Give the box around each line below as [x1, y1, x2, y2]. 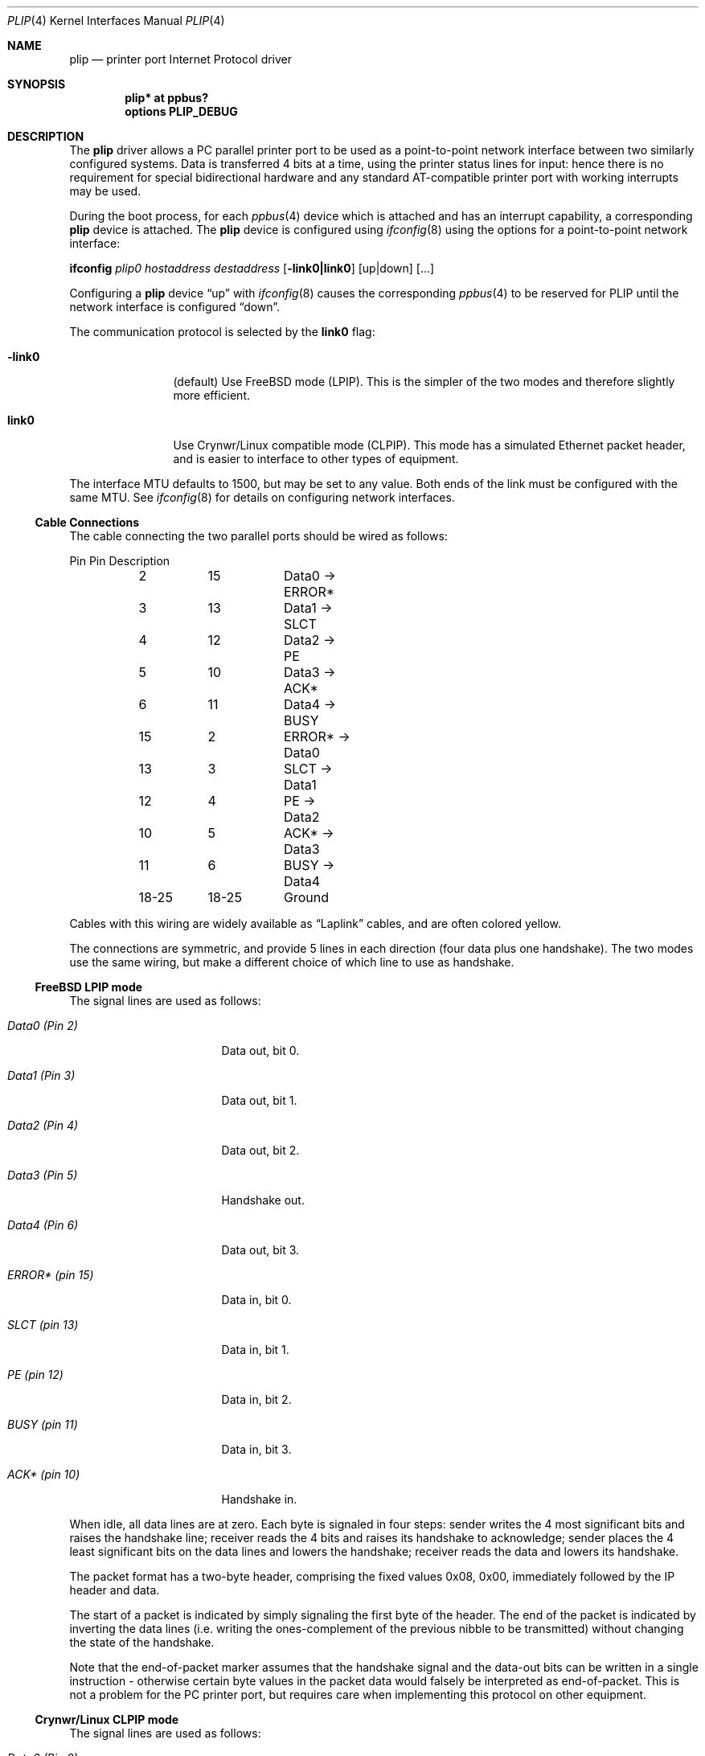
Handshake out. [221, 1193, 305, 1207]
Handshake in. [221, 1492, 297, 1506]
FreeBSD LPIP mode [35, 980, 143, 994]
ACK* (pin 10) [7, 1467, 80, 1481]
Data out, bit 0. [221, 1044, 300, 1057]
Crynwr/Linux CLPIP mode [35, 1713, 179, 1726]
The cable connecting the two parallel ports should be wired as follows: [69, 529, 448, 543]
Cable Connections [35, 515, 140, 529]
